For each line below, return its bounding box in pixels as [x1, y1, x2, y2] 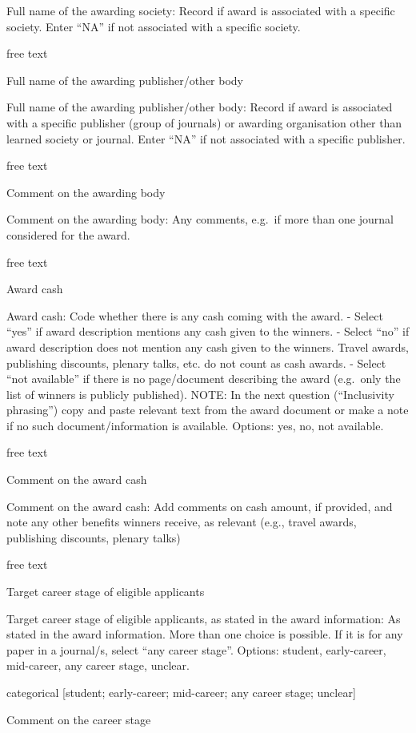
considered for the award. [6, 226, 130, 243]
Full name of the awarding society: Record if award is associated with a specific [6, 2, 395, 18]
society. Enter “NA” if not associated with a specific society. [6, 18, 301, 34]
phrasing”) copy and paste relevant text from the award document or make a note [6, 401, 409, 418]
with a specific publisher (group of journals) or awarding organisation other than [6, 114, 402, 131]
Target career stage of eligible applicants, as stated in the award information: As [6, 610, 401, 626]
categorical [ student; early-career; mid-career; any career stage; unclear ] [6, 684, 356, 700]
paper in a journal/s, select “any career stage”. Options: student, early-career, [6, 641, 386, 658]
